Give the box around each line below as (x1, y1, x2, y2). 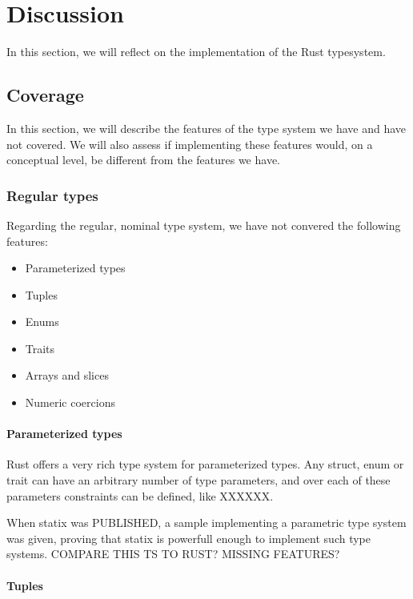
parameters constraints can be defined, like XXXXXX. (6, 487, 274, 504)
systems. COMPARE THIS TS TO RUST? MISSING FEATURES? (6, 545, 340, 562)
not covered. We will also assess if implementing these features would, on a (6, 135, 373, 152)
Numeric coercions (25, 394, 115, 411)
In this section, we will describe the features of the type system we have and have (6, 119, 407, 136)
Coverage (6, 82, 84, 107)
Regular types (6, 185, 98, 205)
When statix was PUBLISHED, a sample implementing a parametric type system (6, 514, 407, 531)
